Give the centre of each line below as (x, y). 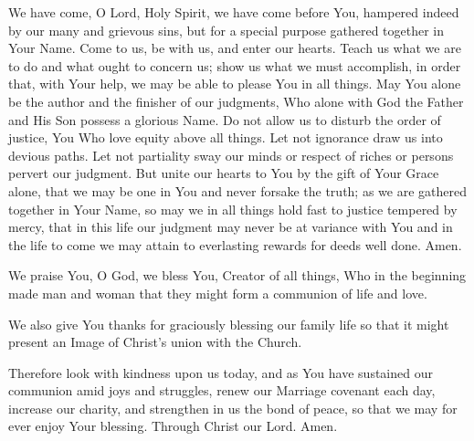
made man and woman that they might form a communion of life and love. (218, 293)
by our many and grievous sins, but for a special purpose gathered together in (226, 30)
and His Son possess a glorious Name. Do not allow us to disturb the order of (225, 119)
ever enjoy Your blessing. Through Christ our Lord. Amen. (173, 426)
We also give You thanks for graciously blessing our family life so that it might (229, 324)
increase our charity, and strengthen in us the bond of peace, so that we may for (233, 408)
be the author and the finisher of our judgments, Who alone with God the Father (236, 101)
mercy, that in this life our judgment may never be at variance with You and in (231, 227)
